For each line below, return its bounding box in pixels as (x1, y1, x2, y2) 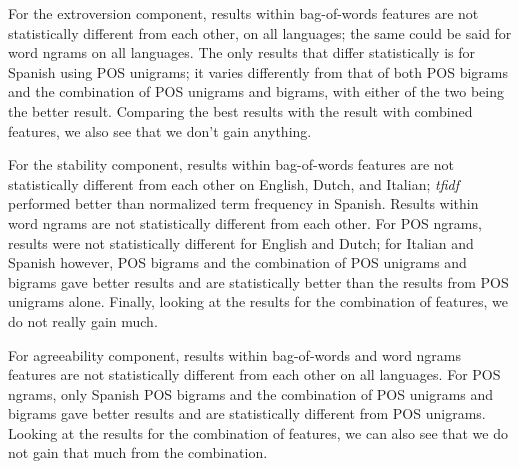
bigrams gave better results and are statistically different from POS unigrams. (8, 403, 486, 424)
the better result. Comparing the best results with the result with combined (8, 100, 473, 121)
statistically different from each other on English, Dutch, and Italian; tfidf (8, 173, 459, 194)
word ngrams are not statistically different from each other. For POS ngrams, (8, 212, 482, 233)
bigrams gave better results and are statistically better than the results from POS (8, 271, 509, 292)
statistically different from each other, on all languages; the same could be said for (8, 22, 512, 43)
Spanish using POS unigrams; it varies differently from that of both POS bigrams (8, 61, 508, 82)
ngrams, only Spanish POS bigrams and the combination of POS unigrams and (8, 383, 494, 404)
